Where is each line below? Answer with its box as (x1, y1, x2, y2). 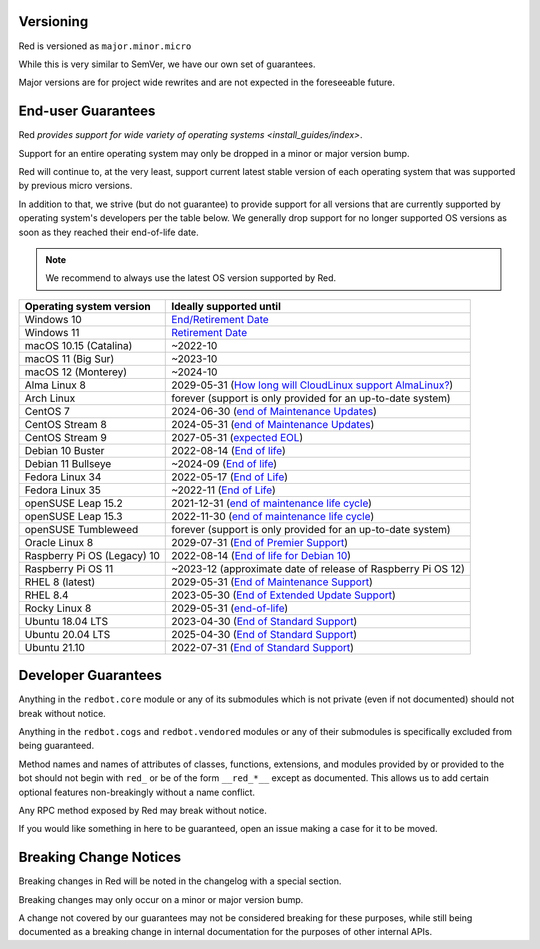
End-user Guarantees (18, 103, 156, 120)
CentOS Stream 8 (24, 417, 107, 431)
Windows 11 (24, 325, 80, 339)
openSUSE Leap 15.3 (24, 509, 123, 523)
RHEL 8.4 (24, 588, 69, 602)
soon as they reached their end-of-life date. (18, 226, 199, 238)
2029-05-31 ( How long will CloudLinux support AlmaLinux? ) (171, 378, 454, 392)
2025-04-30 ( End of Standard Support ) (171, 627, 358, 641)
